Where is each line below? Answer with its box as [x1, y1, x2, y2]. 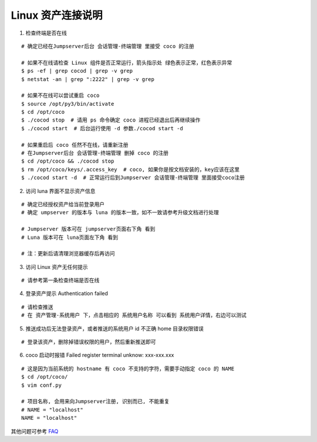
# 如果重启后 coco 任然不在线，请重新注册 [21, 141, 129, 148]
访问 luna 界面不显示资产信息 [25, 187, 96, 194]
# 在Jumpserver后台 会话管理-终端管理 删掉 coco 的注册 [21, 150, 169, 157]
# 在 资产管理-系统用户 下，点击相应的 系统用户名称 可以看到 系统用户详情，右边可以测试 [21, 312, 247, 319]
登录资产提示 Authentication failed [25, 290, 109, 297]
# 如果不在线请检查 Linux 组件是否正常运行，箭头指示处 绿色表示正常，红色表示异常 [21, 59, 232, 66]
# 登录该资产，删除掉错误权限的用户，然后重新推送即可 [21, 339, 156, 346]
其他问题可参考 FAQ [11, 427, 59, 434]
